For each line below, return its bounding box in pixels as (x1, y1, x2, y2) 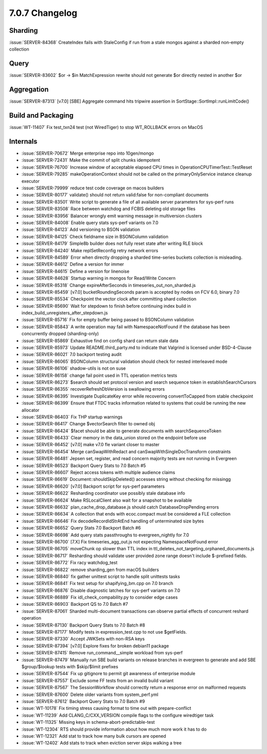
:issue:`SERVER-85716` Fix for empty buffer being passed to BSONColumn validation (21, 317, 194, 323)
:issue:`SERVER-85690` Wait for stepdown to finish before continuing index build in (21, 303, 191, 309)
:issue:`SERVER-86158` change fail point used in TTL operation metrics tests (21, 372, 178, 378)
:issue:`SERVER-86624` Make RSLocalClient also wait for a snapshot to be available (21, 497, 192, 503)
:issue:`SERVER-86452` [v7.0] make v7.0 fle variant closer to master (21, 442, 160, 448)
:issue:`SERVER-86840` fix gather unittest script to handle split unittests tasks (21, 573, 180, 580)
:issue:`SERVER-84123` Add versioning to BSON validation (21, 227, 140, 232)
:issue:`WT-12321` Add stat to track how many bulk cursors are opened (21, 733, 167, 739)
